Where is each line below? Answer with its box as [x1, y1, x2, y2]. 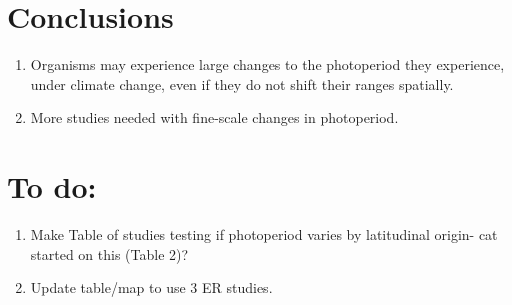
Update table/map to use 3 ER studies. [30, 277, 273, 298]
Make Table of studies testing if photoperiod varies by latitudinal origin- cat [30, 224, 498, 245]
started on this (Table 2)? [30, 243, 189, 264]
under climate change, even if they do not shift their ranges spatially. [30, 73, 454, 94]
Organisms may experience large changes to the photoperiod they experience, [30, 54, 505, 75]
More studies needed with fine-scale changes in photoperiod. [30, 107, 399, 128]
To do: [7, 166, 97, 207]
